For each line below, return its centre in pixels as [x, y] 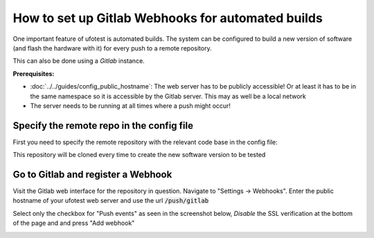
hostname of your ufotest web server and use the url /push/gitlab [111, 201]
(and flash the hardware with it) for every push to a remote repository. [112, 48]
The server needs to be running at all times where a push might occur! [131, 106]
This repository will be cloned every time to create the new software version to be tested [139, 155]
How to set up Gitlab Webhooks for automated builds [168, 18]
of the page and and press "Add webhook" [74, 223]
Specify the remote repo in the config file [103, 126]
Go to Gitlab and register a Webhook [92, 174]
